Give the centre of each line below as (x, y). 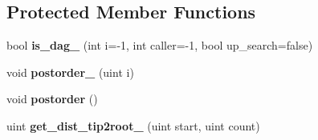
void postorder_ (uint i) (70, 72)
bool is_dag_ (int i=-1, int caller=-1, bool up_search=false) (160, 45)
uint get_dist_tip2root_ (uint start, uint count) (133, 125)
